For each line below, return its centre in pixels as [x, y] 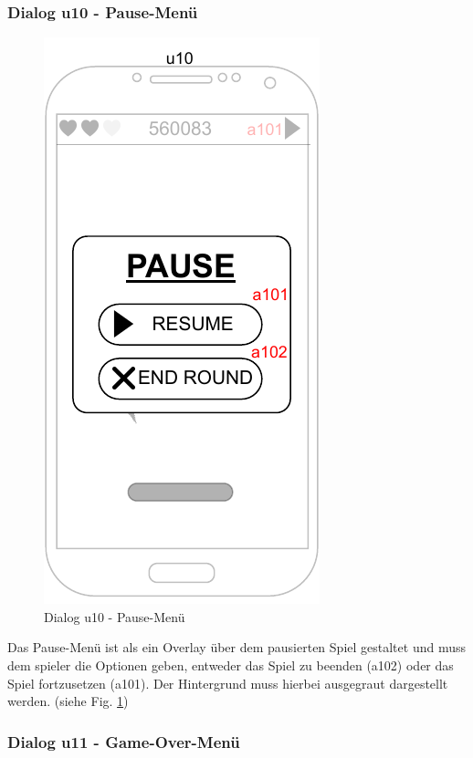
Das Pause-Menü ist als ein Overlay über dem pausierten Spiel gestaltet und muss [236, 647]
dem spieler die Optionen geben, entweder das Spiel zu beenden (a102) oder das [231, 665]
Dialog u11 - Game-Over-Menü [124, 741]
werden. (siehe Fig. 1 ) [68, 701]
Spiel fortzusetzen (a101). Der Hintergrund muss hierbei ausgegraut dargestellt [228, 683]
